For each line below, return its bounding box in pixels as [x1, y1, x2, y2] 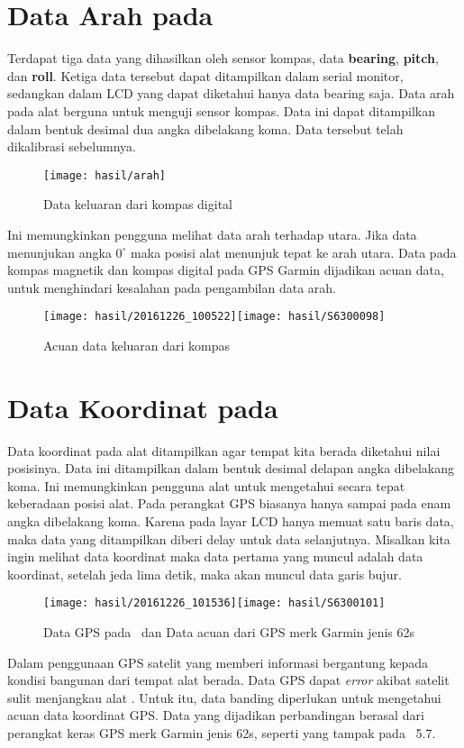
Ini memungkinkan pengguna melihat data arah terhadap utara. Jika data [7, 224, 417, 243]
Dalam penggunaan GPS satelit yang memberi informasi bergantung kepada [7, 652, 429, 671]
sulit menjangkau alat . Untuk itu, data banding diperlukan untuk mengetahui [7, 688, 441, 707]
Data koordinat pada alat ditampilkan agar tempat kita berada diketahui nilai [7, 441, 441, 460]
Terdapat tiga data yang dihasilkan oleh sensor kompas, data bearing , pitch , [7, 49, 439, 68]
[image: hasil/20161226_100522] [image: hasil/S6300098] [43, 310, 386, 324]
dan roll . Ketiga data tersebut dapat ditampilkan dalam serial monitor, [7, 66, 404, 85]
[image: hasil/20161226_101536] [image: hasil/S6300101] [43, 597, 386, 610]
